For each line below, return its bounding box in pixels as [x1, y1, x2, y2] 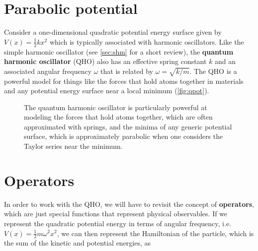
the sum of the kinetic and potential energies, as [4, 238, 151, 248]
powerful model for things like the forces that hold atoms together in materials [4, 75, 244, 86]
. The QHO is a [189, 65, 237, 76]
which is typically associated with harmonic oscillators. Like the [49, 36, 244, 47]
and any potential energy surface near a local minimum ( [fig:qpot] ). [4, 85, 209, 96]
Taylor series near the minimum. [24, 141, 123, 151]
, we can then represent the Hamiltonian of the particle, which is [57, 228, 254, 238]
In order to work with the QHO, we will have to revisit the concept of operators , [4, 198, 255, 209]
